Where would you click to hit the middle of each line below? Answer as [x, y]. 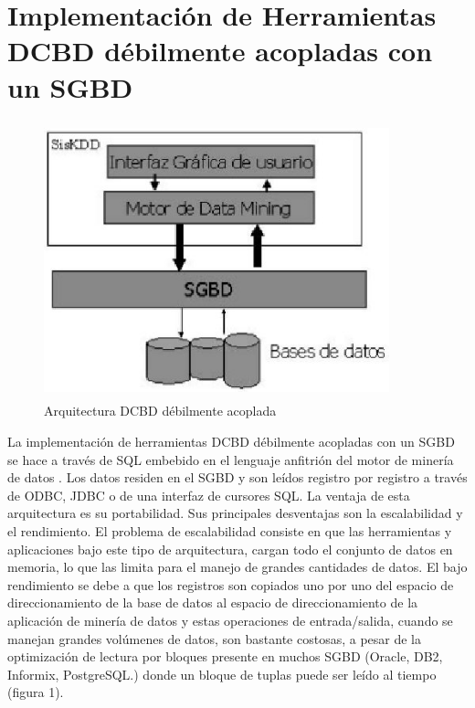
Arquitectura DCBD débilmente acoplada [160, 411]
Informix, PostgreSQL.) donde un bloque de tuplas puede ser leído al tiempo [222, 674]
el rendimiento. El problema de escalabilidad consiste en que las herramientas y [230, 531]
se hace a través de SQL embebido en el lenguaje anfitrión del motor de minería [231, 459]
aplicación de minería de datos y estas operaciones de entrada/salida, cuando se [230, 620]
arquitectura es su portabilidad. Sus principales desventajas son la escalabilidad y [235, 513]
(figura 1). [36, 692]
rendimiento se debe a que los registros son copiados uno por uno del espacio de [231, 584]
